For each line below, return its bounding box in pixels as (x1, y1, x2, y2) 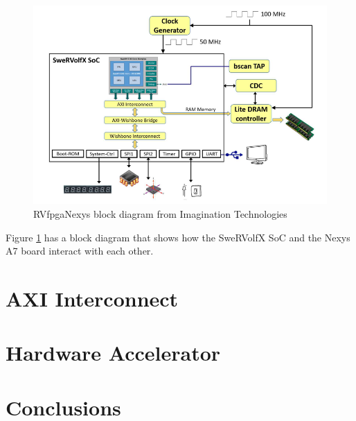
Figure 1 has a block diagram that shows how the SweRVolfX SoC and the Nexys (6, 230, 350, 244)
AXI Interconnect (6, 284, 179, 312)
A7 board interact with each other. (6, 243, 154, 258)
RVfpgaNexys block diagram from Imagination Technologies (33, 206, 287, 221)
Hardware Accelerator (6, 338, 221, 367)
